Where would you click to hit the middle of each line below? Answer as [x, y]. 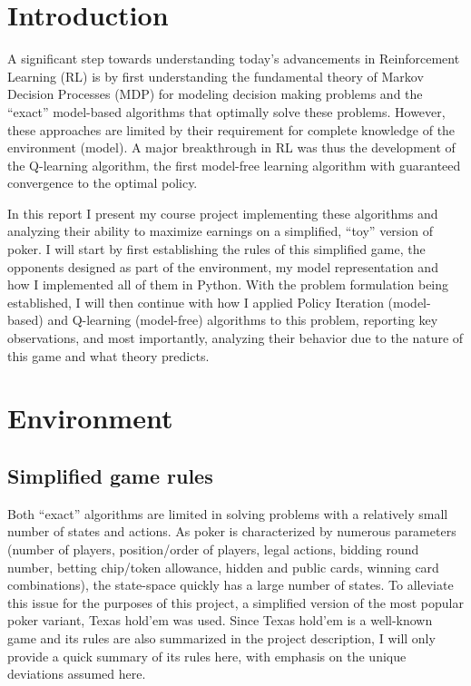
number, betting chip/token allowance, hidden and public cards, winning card [223, 567]
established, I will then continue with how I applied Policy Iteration [196, 302]
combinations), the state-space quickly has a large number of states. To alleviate [231, 585]
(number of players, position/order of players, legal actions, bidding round [213, 549]
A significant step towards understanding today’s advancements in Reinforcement [234, 59]
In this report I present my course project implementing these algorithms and [223, 213]
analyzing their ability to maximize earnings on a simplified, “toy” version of [220, 231]
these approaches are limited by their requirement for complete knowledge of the [231, 129]
